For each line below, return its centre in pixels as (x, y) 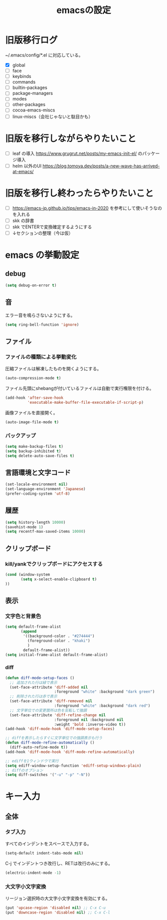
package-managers (33, 93)
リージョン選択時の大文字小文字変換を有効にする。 (58, 899)
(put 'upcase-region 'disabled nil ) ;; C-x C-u (56, 908)
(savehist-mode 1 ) (24, 527)
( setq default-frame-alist (33, 627)
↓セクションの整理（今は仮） (43, 233)
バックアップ (21, 436)
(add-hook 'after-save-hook (34, 398)
